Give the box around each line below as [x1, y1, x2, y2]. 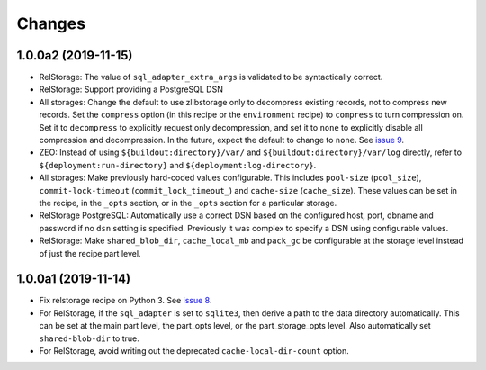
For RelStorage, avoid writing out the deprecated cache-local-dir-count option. [39, 346, 350, 356]
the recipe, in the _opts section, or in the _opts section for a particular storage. [39, 197, 337, 208]
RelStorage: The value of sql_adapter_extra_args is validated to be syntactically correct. [39, 72, 383, 83]
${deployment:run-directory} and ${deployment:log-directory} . [39, 159, 317, 170]
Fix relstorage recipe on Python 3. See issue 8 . [39, 295, 212, 306]
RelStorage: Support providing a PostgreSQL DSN [39, 84, 224, 95]
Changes [16, 14, 85, 33]
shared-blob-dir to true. [39, 333, 139, 344]
